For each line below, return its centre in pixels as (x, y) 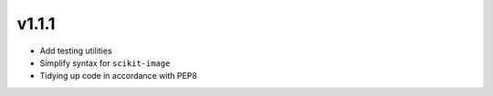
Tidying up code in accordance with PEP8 (119, 76)
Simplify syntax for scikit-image (105, 62)
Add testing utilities (76, 51)
